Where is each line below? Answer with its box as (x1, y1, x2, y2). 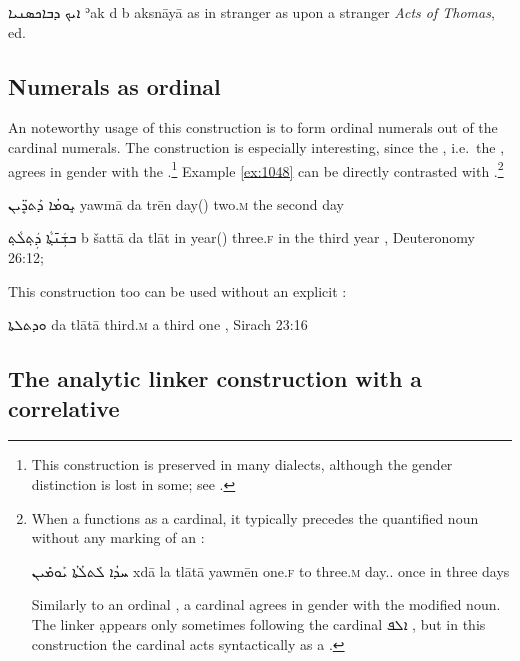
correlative (8, 392, 120, 423)
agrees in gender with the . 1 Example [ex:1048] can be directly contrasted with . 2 (8, 157, 504, 181)
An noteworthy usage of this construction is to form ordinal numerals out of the (8, 117, 498, 138)
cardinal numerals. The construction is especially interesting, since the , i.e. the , (8, 136, 505, 157)
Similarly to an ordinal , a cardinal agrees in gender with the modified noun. (31, 594, 501, 615)
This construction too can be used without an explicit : (8, 280, 347, 301)
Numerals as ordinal (8, 70, 221, 101)
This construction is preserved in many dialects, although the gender (31, 454, 453, 475)
